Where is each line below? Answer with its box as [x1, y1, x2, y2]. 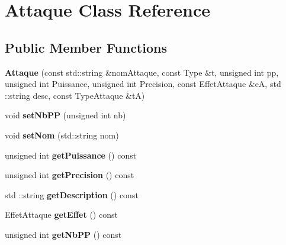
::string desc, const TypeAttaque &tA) [5, 89, 145, 101]
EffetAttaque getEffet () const [5, 208, 118, 221]
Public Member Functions [5, 38, 167, 56]
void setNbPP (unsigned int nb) [5, 109, 126, 121]
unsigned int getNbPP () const [5, 228, 122, 240]
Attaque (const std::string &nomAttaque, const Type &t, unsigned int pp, [5, 66, 279, 78]
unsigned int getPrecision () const [5, 169, 134, 181]
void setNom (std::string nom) [5, 128, 119, 141]
